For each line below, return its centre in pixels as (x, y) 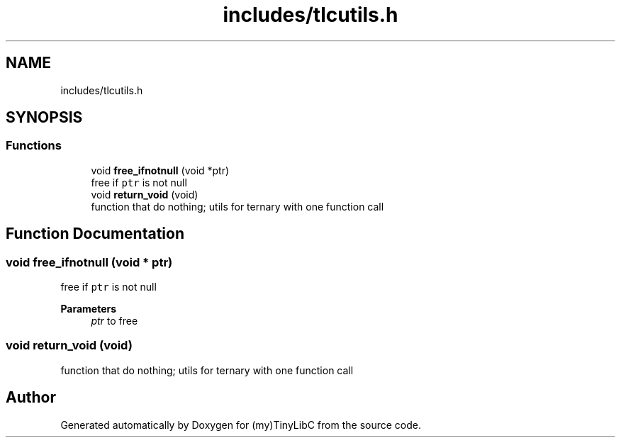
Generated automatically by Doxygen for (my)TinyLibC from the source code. (241, 425)
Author (31, 398)
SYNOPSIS (44, 118)
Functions (34, 146)
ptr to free (114, 321)
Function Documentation (95, 234)
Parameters (89, 309)
